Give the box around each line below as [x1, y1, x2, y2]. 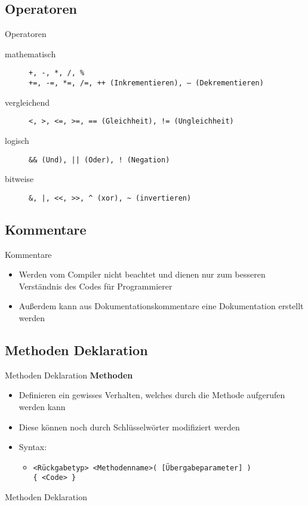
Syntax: [19, 441, 47, 453]
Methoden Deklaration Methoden [5, 368, 133, 381]
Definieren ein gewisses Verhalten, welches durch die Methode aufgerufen [19, 389, 285, 401]
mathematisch [5, 47, 56, 60]
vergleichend [5, 96, 50, 108]
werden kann [19, 401, 66, 413]
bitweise [5, 173, 34, 185]
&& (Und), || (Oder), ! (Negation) [29, 155, 170, 164]
